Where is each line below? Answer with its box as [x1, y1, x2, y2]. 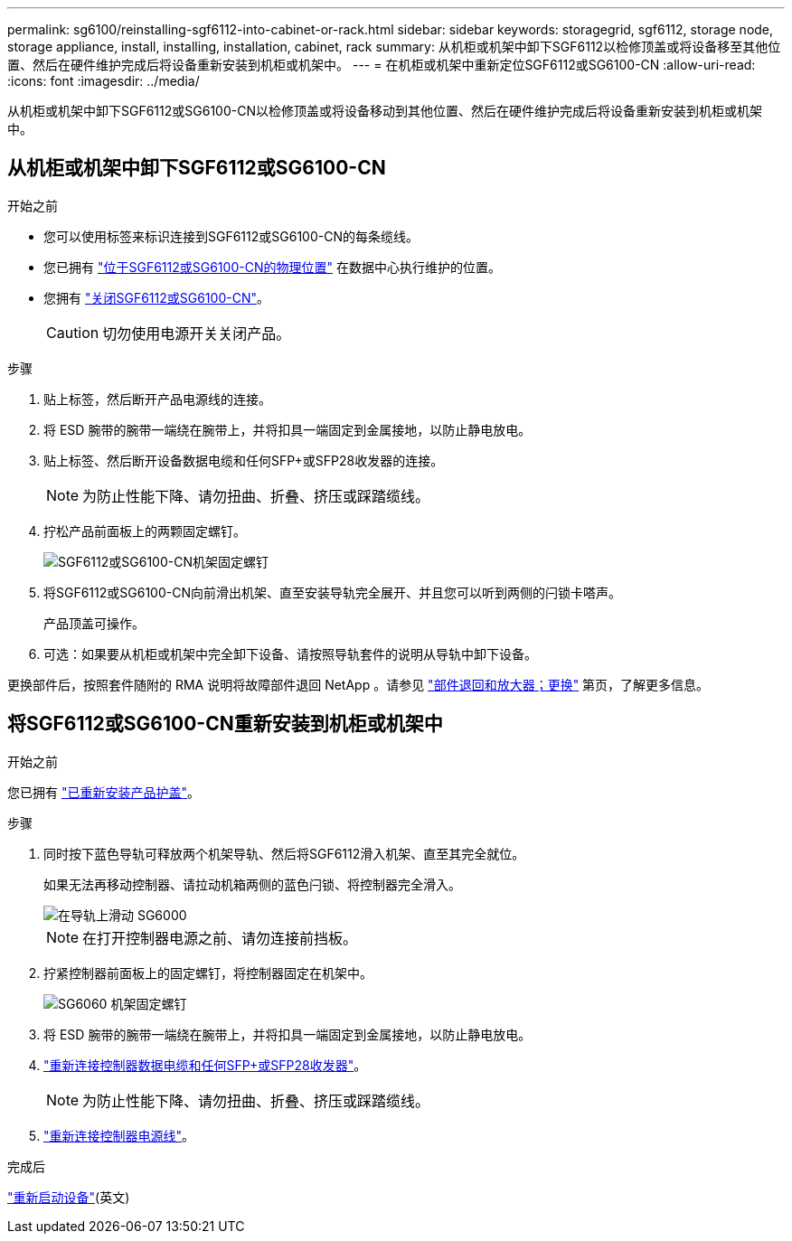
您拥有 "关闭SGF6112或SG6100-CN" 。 [43, 289, 269, 306]
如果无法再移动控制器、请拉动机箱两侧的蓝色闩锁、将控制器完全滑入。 [43, 876, 461, 892]
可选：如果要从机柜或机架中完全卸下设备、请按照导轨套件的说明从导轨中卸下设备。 [43, 645, 537, 662]
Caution [46, 323, 99, 342]
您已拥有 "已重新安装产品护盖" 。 [7, 784, 200, 800]
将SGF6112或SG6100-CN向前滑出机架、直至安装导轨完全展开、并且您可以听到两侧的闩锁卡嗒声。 [43, 584, 621, 600]
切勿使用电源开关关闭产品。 [102, 324, 291, 343]
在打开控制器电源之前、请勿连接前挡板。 [82, 928, 358, 947]
